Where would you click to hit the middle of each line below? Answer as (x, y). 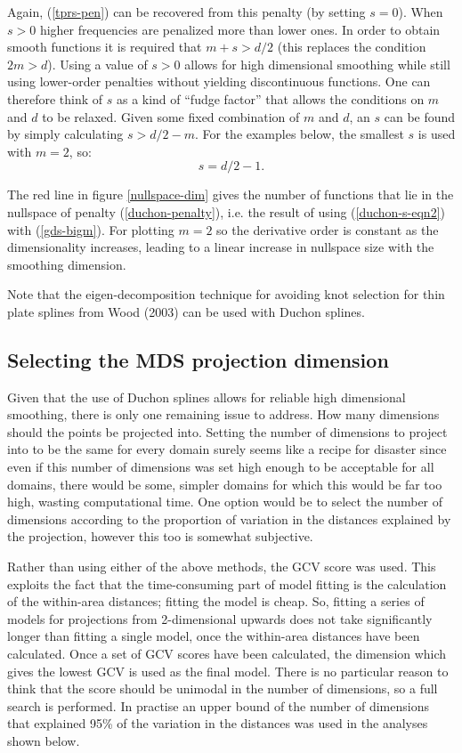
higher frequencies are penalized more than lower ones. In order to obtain (240, 29)
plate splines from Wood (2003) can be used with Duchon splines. (186, 311)
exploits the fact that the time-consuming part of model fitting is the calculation (227, 583)
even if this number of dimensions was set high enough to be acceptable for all (221, 467)
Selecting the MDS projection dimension (198, 359)
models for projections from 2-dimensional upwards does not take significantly (220, 618)
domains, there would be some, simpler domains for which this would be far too (225, 484)
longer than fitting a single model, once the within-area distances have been (214, 636)
